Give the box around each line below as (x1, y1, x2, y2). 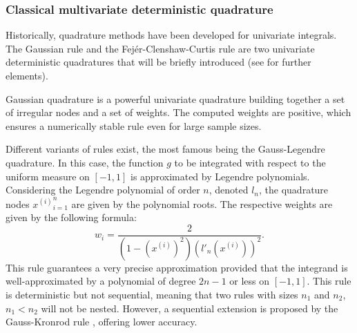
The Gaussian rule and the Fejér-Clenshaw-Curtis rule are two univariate (6, 41, 315, 55)
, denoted (209, 182, 249, 197)
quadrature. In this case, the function (6, 155, 164, 169)
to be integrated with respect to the (174, 155, 326, 169)
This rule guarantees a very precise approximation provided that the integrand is (6, 260, 348, 274)
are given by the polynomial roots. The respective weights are (71, 196, 333, 211)
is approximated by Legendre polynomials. (131, 169, 310, 183)
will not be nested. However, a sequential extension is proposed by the (41, 301, 338, 315)
